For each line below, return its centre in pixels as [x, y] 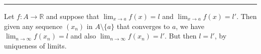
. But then [181, 36]
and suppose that [73, 16]
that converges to [143, 26]
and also [83, 36]
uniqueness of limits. [35, 45]
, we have [190, 26]
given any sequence [33, 26]
